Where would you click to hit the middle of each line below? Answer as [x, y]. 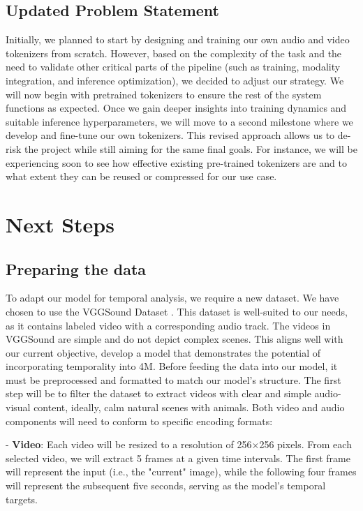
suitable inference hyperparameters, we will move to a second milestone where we [179, 121]
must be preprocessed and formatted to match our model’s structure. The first [173, 379]
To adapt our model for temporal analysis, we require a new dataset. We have [172, 298]
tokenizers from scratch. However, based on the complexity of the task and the [174, 53]
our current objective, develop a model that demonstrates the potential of [163, 352]
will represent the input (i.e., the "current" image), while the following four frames [181, 472]
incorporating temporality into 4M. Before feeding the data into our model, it [172, 366]
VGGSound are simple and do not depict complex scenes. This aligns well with [175, 339]
